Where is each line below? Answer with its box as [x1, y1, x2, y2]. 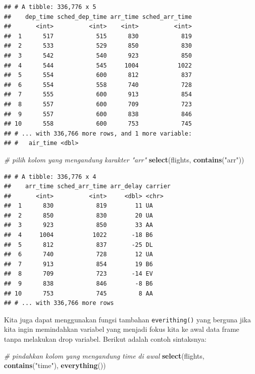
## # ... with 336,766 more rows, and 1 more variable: [4, 130, 192, 137]
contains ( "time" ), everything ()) [4, 360, 106, 371]
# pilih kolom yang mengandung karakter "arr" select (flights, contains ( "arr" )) [4, 154, 244, 164]
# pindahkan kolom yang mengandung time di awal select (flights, [4, 350, 204, 361]
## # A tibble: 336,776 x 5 [4, 3, 97, 10]
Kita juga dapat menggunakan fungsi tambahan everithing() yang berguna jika [4, 314, 251, 324]
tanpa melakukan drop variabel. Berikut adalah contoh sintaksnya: [4, 334, 206, 344]
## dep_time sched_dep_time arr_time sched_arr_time [4, 13, 192, 20]
